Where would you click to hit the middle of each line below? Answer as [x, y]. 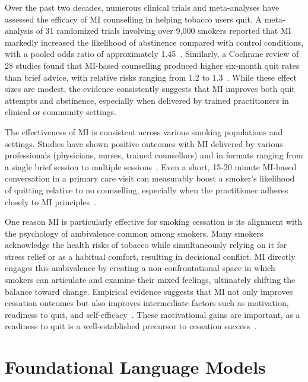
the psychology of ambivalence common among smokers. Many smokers [134, 233]
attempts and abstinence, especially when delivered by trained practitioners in [147, 100]
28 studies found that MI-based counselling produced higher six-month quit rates [152, 65]
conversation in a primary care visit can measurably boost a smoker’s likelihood [150, 178]
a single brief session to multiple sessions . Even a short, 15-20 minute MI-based [151, 166]
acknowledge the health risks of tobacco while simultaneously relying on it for [146, 245]
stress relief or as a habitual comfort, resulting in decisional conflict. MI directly [150, 256]
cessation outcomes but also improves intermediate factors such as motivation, [147, 303]
